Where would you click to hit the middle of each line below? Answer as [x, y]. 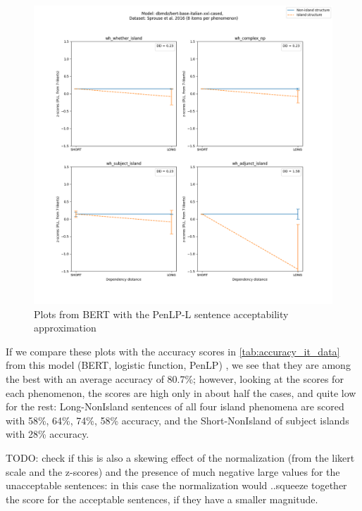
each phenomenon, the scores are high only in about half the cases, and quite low [181, 392]
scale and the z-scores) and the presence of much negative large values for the [173, 471]
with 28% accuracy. [48, 434]
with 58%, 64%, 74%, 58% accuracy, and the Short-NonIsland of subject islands [177, 420]
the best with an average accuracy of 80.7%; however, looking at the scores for [175, 378]
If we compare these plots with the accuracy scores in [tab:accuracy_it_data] [173, 351]
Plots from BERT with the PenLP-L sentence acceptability [161, 314]
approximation [65, 328]
